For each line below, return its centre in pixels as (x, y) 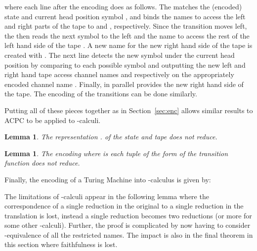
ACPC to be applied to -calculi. (53, 120)
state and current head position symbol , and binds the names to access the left (125, 16)
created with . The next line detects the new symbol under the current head (120, 55)
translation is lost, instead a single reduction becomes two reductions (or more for (128, 215)
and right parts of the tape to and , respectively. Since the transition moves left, (126, 26)
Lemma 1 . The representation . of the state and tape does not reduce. (111, 137)
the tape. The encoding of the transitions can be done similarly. (101, 94)
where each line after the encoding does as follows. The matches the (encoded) (123, 6)
